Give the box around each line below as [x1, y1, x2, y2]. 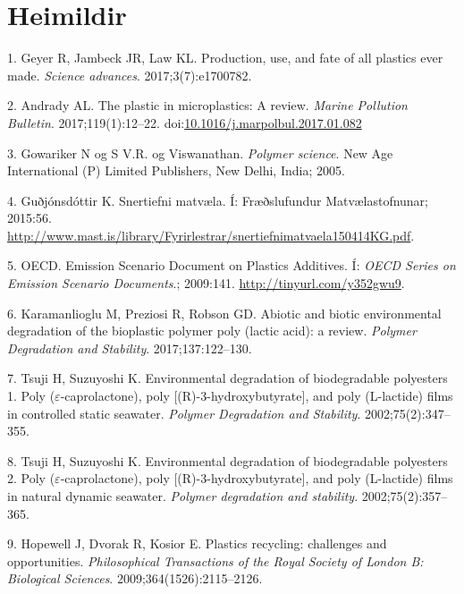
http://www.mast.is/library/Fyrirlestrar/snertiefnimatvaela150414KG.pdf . [7, 225, 415, 244]
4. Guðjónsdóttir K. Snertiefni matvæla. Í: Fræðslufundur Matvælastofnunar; [7, 191, 429, 209]
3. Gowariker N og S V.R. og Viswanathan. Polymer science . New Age [7, 143, 393, 162]
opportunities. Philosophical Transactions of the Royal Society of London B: [7, 551, 424, 570]
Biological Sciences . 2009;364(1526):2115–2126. [7, 569, 263, 588]
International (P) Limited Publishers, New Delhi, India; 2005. [7, 161, 345, 180]
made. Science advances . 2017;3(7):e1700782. [7, 65, 252, 84]
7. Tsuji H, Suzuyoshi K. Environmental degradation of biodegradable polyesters [7, 369, 448, 387]
